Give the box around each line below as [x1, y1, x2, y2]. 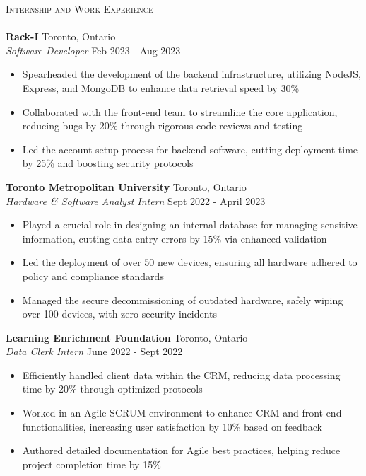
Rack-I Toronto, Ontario [6, 29, 116, 44]
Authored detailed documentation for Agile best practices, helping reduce [22, 443, 341, 458]
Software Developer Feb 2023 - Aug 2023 [6, 42, 181, 57]
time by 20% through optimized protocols [22, 381, 203, 396]
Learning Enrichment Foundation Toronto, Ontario [6, 330, 248, 344]
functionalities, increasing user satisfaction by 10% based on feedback [22, 419, 322, 434]
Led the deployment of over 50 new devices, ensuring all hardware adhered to [22, 255, 358, 269]
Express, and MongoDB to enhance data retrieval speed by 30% [22, 80, 300, 95]
